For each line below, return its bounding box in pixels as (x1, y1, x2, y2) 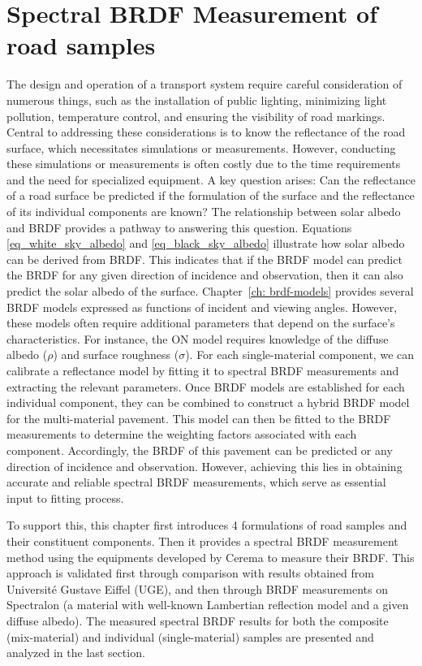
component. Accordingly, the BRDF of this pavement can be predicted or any (6, 441, 393, 458)
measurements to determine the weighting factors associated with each (6, 426, 357, 443)
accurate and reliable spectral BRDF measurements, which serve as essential (6, 474, 386, 491)
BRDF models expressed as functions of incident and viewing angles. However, (6, 298, 398, 315)
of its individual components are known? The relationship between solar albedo (6, 203, 401, 220)
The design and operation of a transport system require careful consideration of (6, 76, 403, 93)
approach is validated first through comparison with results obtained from (6, 564, 374, 582)
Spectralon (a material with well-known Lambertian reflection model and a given (6, 596, 409, 613)
